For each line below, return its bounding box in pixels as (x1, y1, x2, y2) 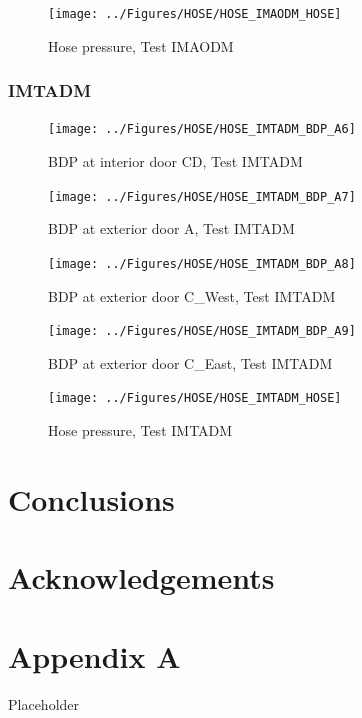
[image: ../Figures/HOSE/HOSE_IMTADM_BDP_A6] (48, 122, 356, 137)
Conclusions (8, 478, 175, 519)
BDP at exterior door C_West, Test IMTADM (48, 285, 336, 306)
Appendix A (8, 635, 181, 676)
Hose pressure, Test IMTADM (48, 420, 233, 441)
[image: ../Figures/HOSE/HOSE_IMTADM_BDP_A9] (48, 324, 356, 339)
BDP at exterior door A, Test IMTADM (48, 218, 295, 239)
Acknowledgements (8, 557, 275, 598)
